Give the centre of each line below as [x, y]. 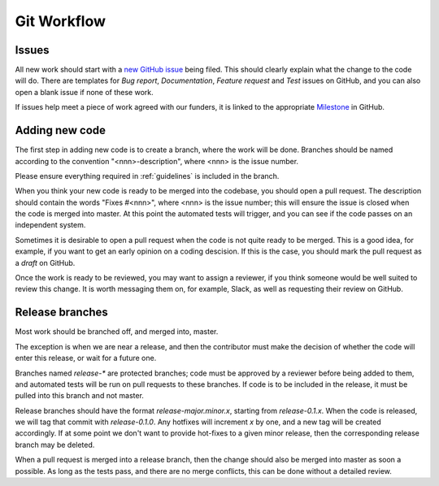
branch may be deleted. [55, 445]
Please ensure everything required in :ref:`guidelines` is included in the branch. [147, 176]
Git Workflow [60, 21]
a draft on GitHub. [45, 263]
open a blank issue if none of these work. [84, 92]
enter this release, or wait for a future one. [86, 358]
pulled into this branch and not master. [79, 396]
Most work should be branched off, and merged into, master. [117, 332]
